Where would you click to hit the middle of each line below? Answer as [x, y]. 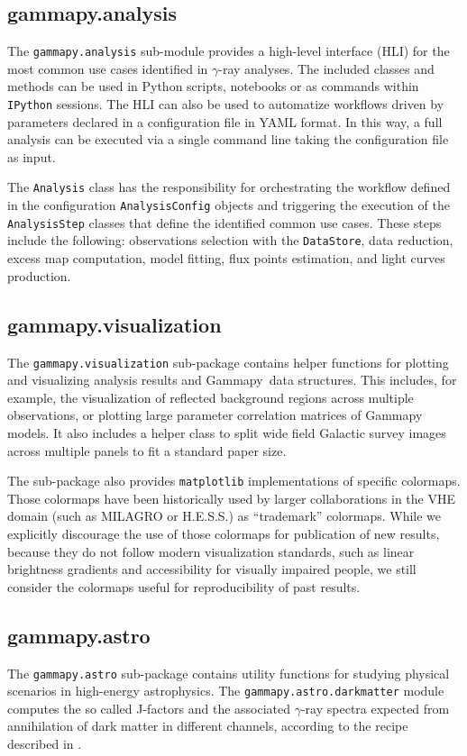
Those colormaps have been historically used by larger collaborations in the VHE [231, 498]
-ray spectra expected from [375, 708]
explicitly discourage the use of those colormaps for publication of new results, [224, 533]
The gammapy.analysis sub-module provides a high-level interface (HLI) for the [229, 51]
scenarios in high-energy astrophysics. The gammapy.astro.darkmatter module [226, 691]
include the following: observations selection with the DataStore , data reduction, [230, 240]
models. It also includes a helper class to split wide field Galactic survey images [227, 432]
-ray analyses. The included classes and [326, 68]
